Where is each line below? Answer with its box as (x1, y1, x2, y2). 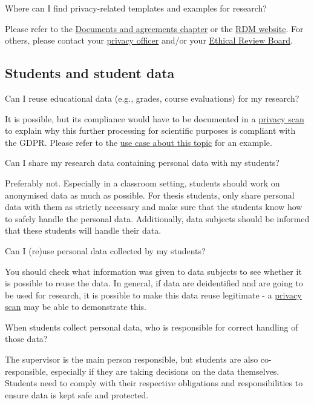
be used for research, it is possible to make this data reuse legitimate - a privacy (5, 288, 302, 301)
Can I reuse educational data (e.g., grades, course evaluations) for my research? (5, 91, 299, 104)
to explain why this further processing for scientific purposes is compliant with (5, 124, 296, 137)
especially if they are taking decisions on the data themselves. (51, 364, 280, 377)
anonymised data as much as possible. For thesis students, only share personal (5, 188, 295, 201)
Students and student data (5, 64, 175, 82)
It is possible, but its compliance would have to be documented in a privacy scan (5, 112, 304, 125)
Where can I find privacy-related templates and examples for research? (5, 2, 267, 14)
